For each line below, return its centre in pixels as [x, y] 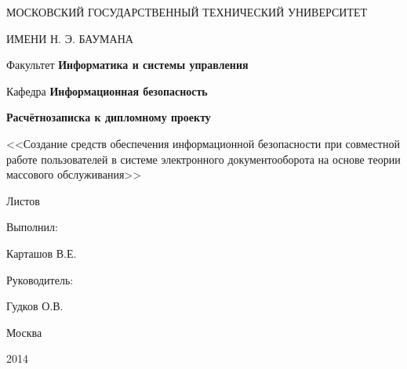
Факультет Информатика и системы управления [127, 65]
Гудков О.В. [35, 306]
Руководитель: [40, 279]
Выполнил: [32, 227]
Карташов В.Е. [42, 253]
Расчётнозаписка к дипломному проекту [109, 117]
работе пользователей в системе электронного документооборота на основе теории [203, 159]
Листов [23, 200]
